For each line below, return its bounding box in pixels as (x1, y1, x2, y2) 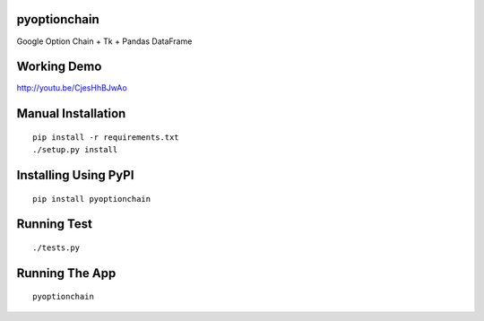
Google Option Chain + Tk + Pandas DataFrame (16, 36, 193, 47)
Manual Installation (16, 106, 126, 121)
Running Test (16, 216, 93, 232)
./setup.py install (32, 144, 118, 155)
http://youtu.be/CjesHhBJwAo (16, 82, 127, 93)
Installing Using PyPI (16, 168, 134, 183)
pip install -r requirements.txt (32, 132, 179, 143)
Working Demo (16, 59, 102, 74)
